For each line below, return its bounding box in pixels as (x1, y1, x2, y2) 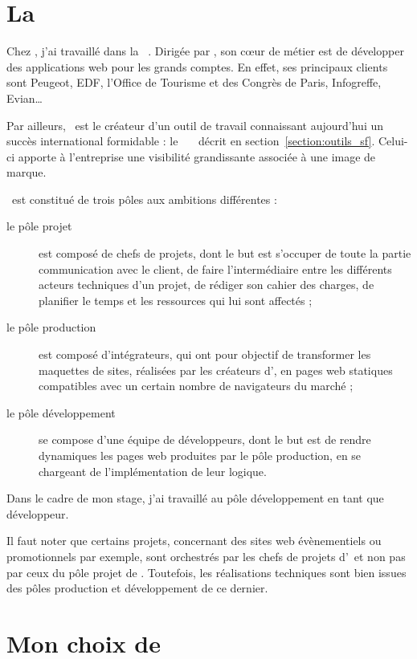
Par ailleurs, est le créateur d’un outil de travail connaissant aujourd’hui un (6, 116, 384, 133)
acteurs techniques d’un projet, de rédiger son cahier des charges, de (39, 276, 374, 293)
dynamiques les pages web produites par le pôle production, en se (39, 447, 362, 463)
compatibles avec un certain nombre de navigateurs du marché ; (39, 377, 354, 394)
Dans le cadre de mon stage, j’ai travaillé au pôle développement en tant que (6, 490, 384, 506)
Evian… (6, 89, 43, 106)
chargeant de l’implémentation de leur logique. (39, 462, 267, 479)
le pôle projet (6, 218, 72, 234)
